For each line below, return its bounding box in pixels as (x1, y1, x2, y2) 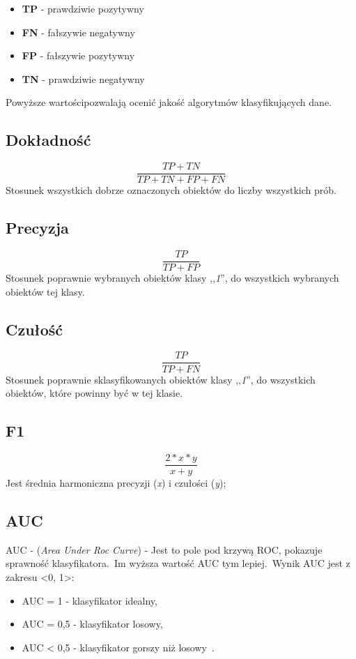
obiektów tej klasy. (6, 284, 85, 298)
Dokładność (6, 129, 91, 151)
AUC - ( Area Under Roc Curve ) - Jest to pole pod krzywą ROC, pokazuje (6, 542, 323, 556)
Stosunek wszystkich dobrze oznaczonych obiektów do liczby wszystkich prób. (6, 183, 336, 197)
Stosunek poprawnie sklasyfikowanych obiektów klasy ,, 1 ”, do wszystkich (6, 372, 316, 386)
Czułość (6, 318, 63, 340)
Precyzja (6, 217, 69, 238)
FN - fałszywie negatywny (22, 24, 135, 39)
